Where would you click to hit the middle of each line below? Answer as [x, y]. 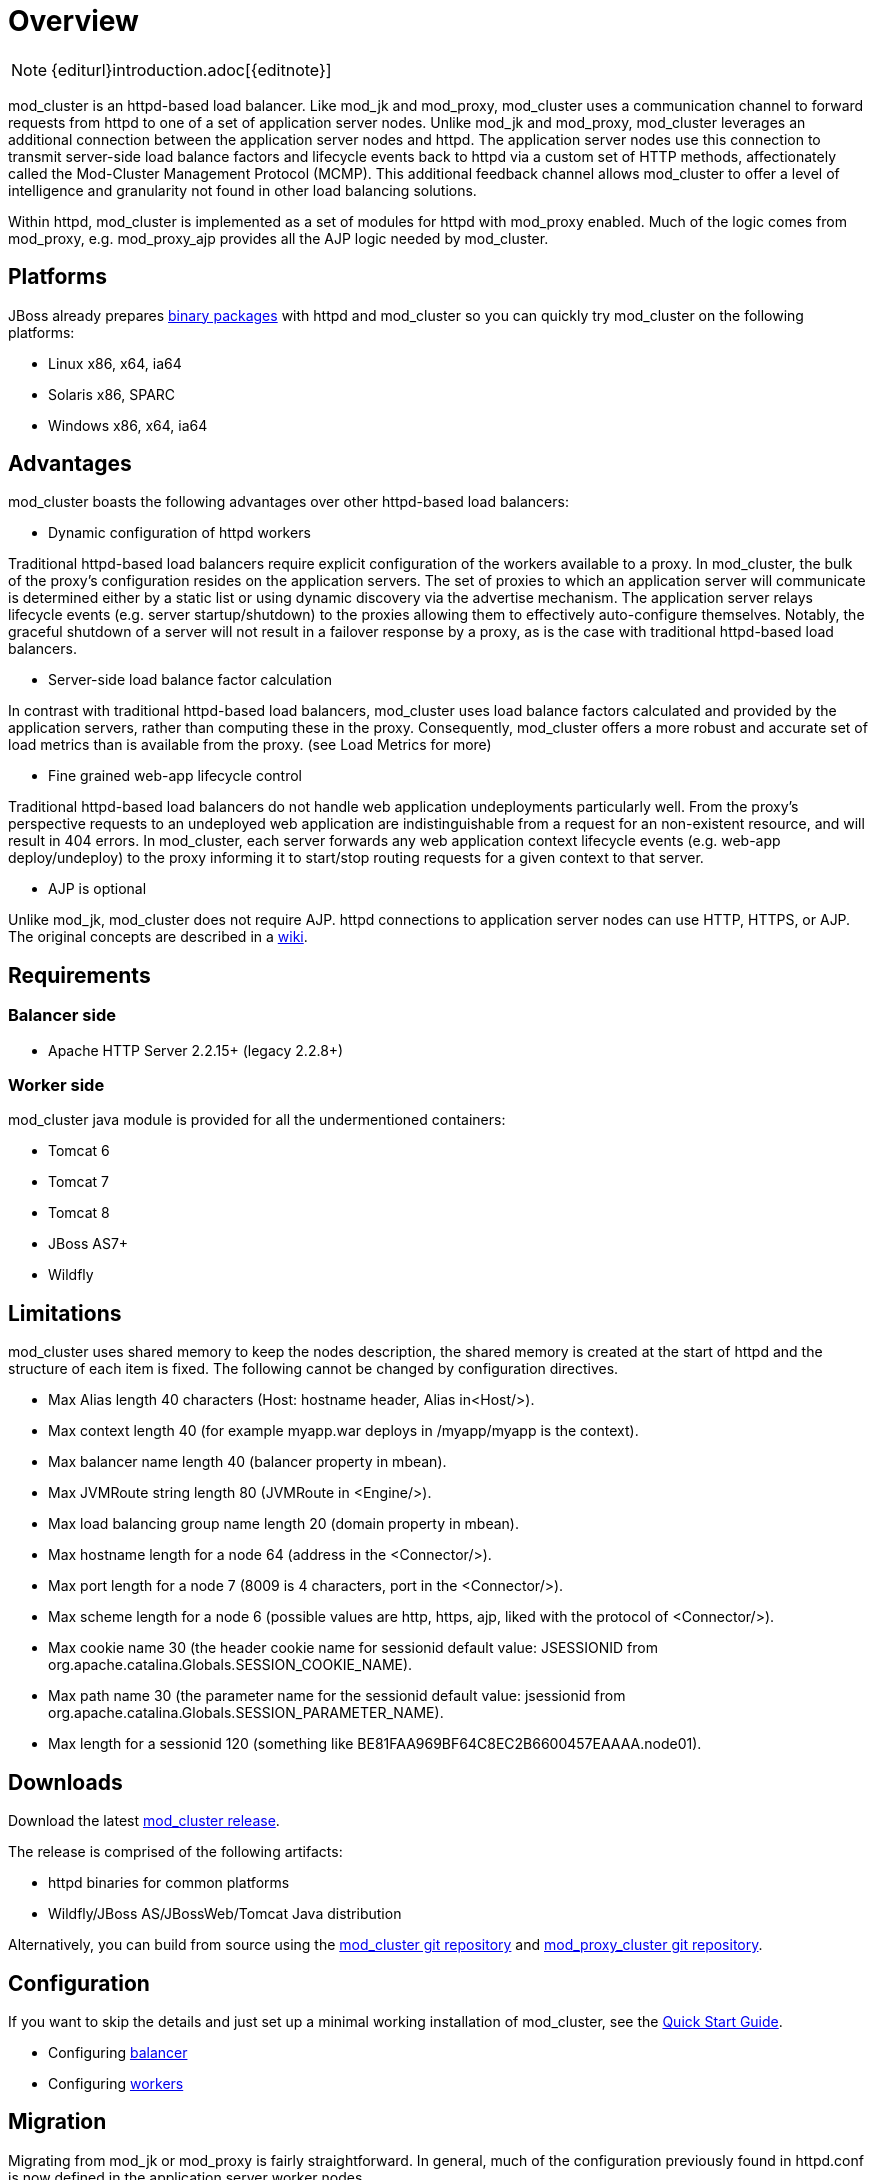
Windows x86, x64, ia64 [128, 425]
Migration [57, 2122]
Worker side [56, 1085]
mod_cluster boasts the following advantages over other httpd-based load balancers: [288, 502]
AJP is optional [97, 889]
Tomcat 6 [79, 1151]
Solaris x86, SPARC [112, 394]
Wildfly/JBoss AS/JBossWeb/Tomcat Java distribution [225, 1914]
